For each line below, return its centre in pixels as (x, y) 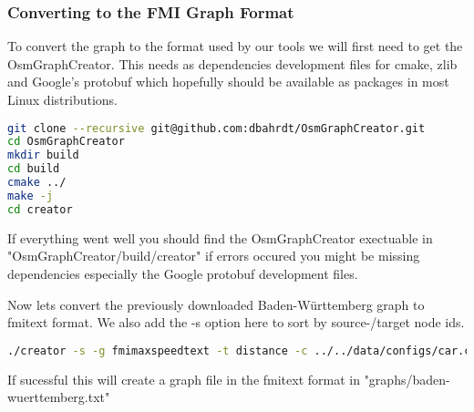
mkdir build (43, 155)
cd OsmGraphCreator (66, 142)
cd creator (40, 209)
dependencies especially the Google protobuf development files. (183, 273)
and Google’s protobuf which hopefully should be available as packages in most (228, 82)
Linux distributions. (62, 99)
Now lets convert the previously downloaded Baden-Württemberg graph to (216, 304)
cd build (34, 169)
